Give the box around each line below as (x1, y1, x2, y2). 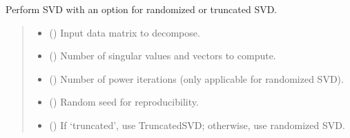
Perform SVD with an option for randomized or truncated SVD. (6, 2, 278, 16)
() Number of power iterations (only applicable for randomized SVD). (49, 71, 344, 86)
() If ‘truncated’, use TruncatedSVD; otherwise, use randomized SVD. (49, 117, 345, 132)
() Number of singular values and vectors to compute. (49, 48, 276, 63)
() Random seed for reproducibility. (49, 95, 199, 109)
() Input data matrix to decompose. (49, 25, 200, 39)
